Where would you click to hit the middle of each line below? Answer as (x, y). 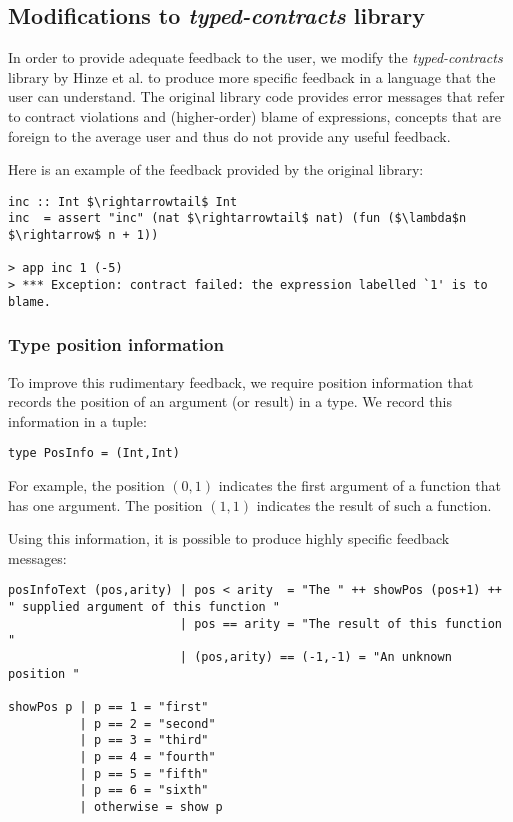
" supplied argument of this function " (144, 607)
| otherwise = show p (151, 806)
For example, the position (86, 485)
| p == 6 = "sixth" (144, 790)
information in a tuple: (77, 420)
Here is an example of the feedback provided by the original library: (216, 169)
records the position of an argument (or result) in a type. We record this (230, 401)
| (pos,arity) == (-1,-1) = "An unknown (315, 657)
